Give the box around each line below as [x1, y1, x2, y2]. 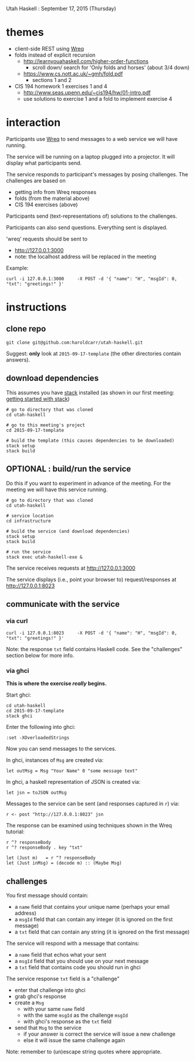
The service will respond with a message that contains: [6, 940, 140, 947]
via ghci [6, 666, 29, 675]
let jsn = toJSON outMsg [6, 790, 67, 796]
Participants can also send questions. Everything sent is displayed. [6, 224, 168, 231]
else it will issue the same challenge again [23, 1037, 125, 1044]
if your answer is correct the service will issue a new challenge [23, 1030, 176, 1037]
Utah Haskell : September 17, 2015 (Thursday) [6, 5, 116, 12]
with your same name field [23, 1006, 85, 1013]
